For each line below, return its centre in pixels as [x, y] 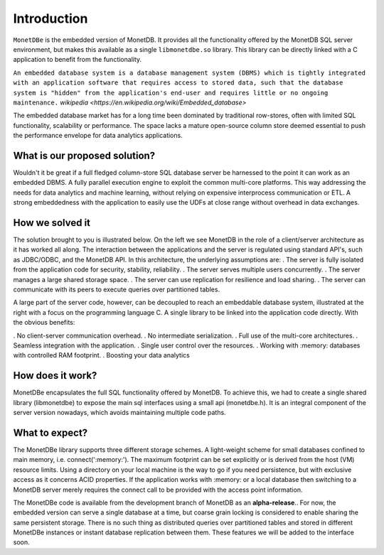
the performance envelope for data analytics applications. [98, 136]
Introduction [50, 18]
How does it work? [55, 376]
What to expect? [50, 432]
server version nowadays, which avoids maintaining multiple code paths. [120, 413]
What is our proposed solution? [84, 155]
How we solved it [52, 223]
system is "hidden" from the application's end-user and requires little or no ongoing [171, 93]
